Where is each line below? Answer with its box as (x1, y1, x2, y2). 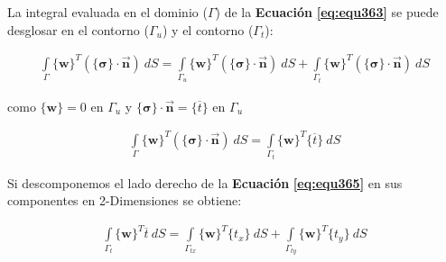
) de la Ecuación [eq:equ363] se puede (215, 3, 439, 21)
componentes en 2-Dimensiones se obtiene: (7, 191, 242, 210)
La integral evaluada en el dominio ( (7, 3, 208, 21)
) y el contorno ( (162, 20, 254, 39)
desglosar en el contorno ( (7, 20, 149, 39)
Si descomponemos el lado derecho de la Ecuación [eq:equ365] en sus (7, 173, 403, 192)
